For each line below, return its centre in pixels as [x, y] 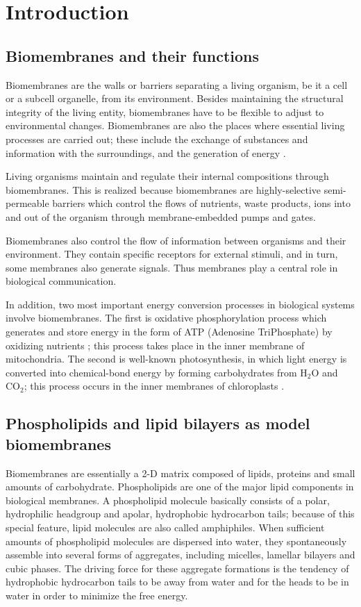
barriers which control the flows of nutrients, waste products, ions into [201, 203]
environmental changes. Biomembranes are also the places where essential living [175, 125]
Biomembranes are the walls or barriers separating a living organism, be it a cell [177, 84]
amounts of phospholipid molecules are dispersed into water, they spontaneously [176, 541]
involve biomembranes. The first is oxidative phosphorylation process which [166, 318]
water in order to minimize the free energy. [97, 595]
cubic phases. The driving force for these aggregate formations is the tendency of [177, 568]
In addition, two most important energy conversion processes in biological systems [180, 304]
